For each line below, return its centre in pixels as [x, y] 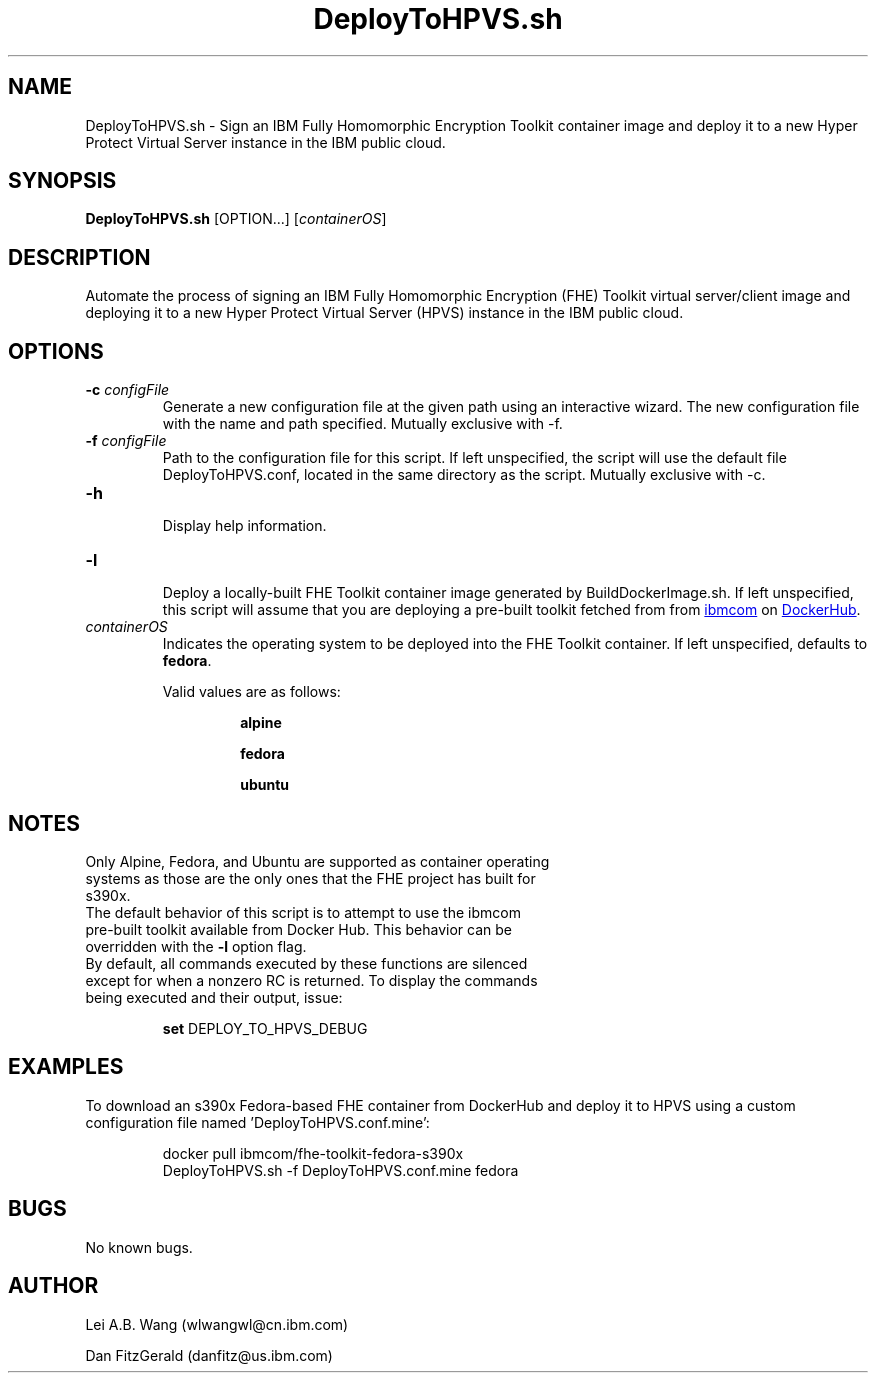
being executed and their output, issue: [214, 997]
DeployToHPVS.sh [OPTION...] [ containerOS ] [236, 219]
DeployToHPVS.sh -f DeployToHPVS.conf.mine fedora [340, 1170]
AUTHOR [53, 1286]
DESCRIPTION [79, 257]
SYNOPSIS [62, 181]
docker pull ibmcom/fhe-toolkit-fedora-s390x [313, 1153]
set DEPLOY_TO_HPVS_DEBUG [265, 1028]
